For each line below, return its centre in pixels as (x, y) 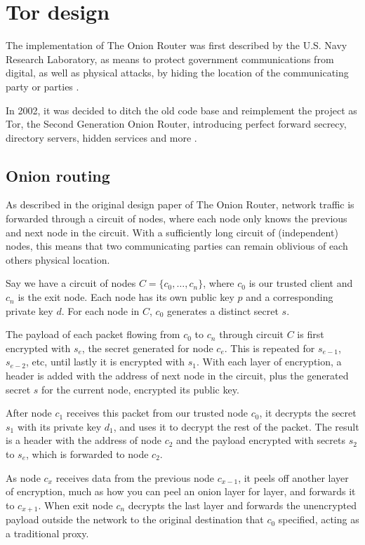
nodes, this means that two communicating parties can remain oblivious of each (177, 246)
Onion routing (58, 175)
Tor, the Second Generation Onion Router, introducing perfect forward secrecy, (176, 124)
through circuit (252, 334)
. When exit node (75, 505)
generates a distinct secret (223, 310)
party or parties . (42, 86)
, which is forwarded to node (87, 453)
